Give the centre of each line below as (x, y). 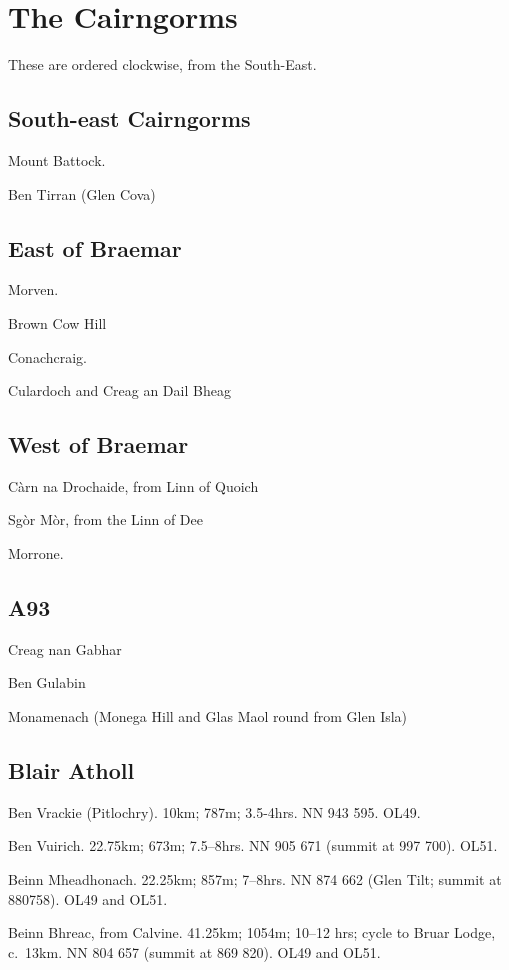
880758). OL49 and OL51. (88, 898)
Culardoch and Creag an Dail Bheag (119, 390)
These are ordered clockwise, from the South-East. (162, 64)
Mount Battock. (57, 159)
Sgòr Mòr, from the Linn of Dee (105, 519)
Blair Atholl (71, 770)
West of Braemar (98, 444)
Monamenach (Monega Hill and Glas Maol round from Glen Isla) (208, 716)
